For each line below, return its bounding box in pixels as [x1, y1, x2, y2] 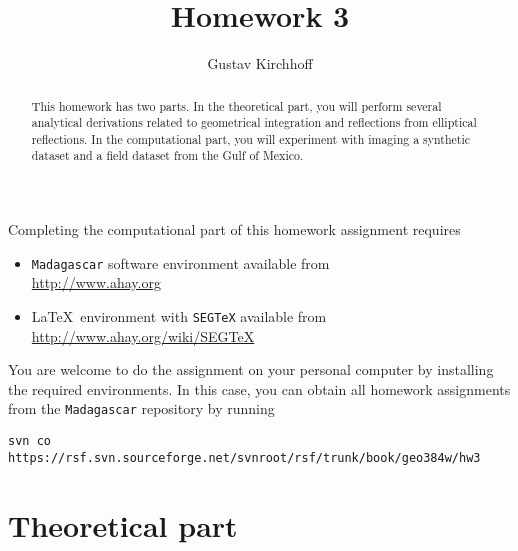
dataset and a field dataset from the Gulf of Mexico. [31, 147, 304, 164]
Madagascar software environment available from [31, 252, 330, 273]
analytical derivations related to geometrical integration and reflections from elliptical [31, 114, 477, 131]
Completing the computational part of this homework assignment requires [8, 219, 461, 240]
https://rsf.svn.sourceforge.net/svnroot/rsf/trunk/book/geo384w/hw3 [8, 450, 481, 465]
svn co [8, 434, 51, 449]
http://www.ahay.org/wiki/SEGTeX [31, 325, 255, 346]
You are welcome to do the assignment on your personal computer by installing [8, 359, 494, 380]
